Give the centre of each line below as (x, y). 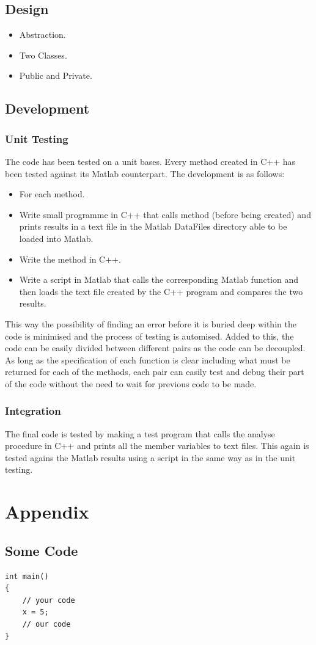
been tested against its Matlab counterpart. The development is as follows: (145, 173)
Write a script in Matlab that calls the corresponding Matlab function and (159, 279)
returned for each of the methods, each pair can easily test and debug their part (155, 372)
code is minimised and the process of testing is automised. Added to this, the (149, 336)
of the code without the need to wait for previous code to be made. (131, 383)
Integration (33, 411)
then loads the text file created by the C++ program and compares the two (161, 291)
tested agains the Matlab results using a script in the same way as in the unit (150, 457)
